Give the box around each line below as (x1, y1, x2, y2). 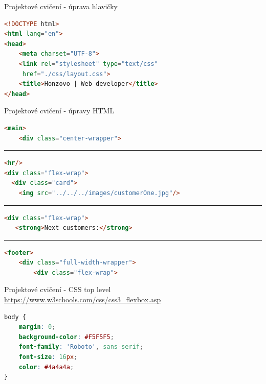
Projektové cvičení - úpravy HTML (4, 105, 115, 116)
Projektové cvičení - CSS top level (4, 284, 111, 295)
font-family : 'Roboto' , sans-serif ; (18, 343, 144, 351)
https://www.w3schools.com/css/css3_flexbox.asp (4, 294, 161, 305)
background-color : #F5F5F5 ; (18, 333, 114, 341)
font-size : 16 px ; (18, 353, 78, 361)
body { (4, 313, 26, 321)
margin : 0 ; (18, 323, 56, 331)
